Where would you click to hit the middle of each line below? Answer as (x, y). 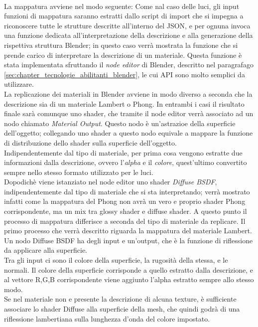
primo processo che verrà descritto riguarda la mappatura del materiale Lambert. (128, 231)
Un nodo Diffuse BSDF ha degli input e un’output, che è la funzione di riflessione (129, 240)
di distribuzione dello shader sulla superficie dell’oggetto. (90, 142)
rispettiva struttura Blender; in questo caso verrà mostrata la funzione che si (121, 45)
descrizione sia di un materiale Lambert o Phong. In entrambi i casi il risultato (124, 103)
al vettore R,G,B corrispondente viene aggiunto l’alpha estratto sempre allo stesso (129, 279)
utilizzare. (19, 84)
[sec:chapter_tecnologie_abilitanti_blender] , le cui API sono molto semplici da (125, 74)
